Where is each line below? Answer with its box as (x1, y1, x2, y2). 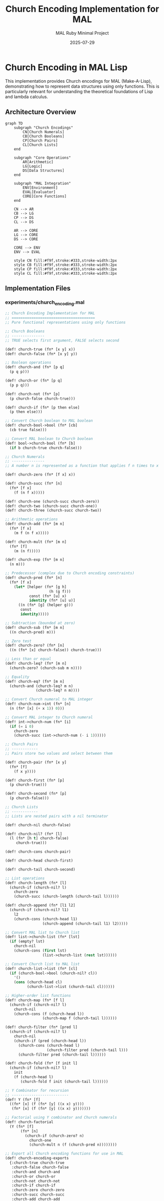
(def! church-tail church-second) (5, 867, 76, 872)
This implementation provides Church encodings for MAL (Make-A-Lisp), (5, 78, 152, 84)
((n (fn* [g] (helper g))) (18, 602, 73, 608)
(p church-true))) (9, 782, 47, 787)
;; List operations (5, 876, 45, 881)
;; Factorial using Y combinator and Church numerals (5, 1115, 117, 1120)
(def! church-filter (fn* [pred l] (5, 1025, 78, 1030)
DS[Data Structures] (23, 168, 65, 173)
